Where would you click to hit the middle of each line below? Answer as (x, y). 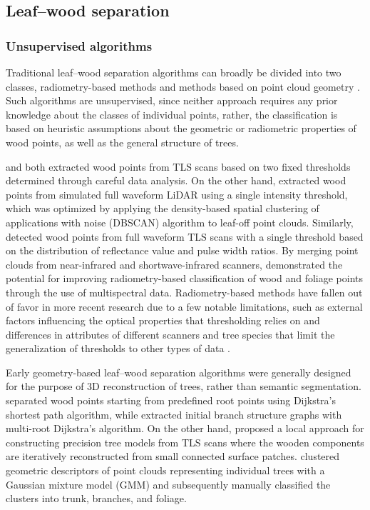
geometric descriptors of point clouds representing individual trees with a (165, 470)
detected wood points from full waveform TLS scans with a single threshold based (185, 236)
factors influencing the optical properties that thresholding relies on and (163, 320)
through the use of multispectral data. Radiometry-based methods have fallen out (184, 292)
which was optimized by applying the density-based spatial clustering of (163, 208)
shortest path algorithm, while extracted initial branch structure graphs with (174, 414)
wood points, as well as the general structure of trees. (122, 142)
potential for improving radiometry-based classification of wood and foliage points (185, 278)
